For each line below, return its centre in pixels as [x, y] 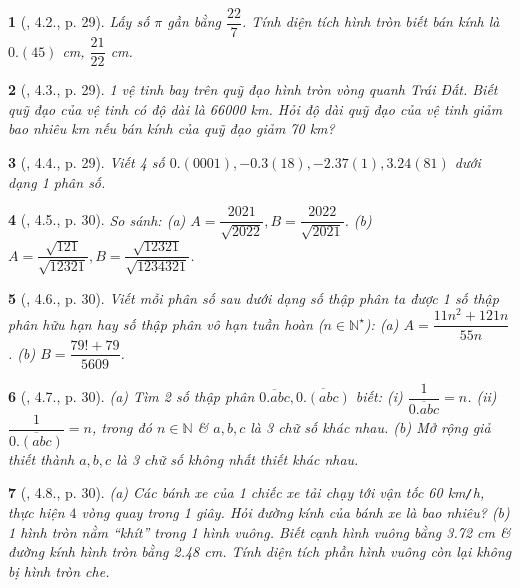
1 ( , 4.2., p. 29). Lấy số [79, 21]
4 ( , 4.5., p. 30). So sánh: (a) [97, 219]
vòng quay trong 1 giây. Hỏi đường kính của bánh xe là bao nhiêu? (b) [295, 512]
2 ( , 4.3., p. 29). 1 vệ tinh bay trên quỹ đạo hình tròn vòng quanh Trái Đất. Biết [253, 89]
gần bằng [194, 21]
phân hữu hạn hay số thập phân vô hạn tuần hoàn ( [166, 323]
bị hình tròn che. [59, 570]
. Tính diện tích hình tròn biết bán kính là [371, 21]
